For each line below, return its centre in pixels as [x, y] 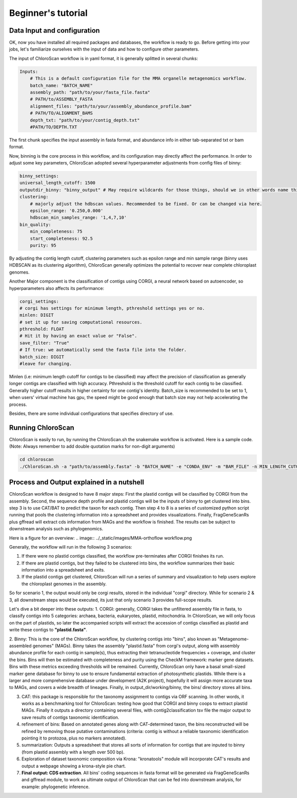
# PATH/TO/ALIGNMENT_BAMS [61, 113]
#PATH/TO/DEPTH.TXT [54, 127]
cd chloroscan [37, 459]
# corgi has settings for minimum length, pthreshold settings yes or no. [112, 308]
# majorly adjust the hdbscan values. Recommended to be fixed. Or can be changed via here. [146, 204]
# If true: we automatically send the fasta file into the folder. [103, 350]
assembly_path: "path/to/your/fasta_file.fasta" [90, 92]
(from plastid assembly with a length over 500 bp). [73, 752]
